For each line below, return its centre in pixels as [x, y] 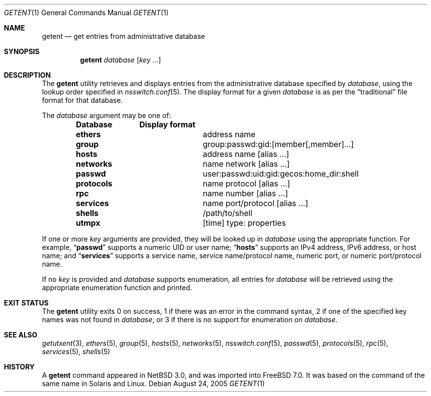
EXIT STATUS [26, 303]
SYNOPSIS [22, 51]
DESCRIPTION [28, 75]
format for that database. [82, 100]
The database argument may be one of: [107, 115]
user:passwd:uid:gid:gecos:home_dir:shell [281, 174]
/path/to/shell [228, 213]
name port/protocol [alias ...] [256, 203]
